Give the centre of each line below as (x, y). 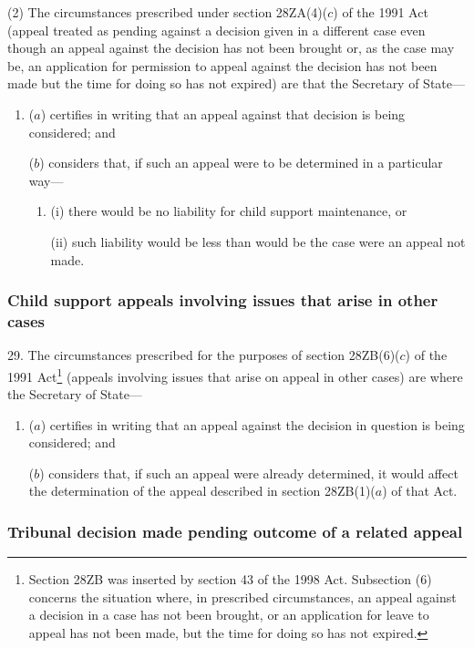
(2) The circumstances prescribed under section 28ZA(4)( (168, 12)
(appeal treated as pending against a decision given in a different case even (216, 30)
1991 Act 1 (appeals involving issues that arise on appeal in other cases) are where (235, 375)
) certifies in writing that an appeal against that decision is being (223, 113)
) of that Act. (420, 491)
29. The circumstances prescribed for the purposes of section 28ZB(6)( (204, 355)
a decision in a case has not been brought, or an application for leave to (229, 615)
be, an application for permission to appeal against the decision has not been (222, 65)
